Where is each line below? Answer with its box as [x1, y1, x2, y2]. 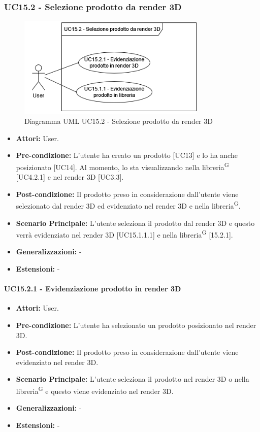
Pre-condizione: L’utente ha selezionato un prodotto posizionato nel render [16, 319, 256, 330]
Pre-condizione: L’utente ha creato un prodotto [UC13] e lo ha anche [16, 150, 238, 160]
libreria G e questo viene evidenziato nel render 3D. [16, 384, 174, 396]
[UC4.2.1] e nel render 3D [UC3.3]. [16, 172, 124, 182]
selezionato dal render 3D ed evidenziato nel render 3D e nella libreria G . [16, 199, 241, 211]
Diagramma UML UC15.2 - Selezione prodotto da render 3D [24, 116, 213, 126]
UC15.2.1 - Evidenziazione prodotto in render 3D [4, 283, 181, 294]
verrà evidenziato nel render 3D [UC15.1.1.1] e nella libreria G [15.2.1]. [16, 228, 233, 240]
